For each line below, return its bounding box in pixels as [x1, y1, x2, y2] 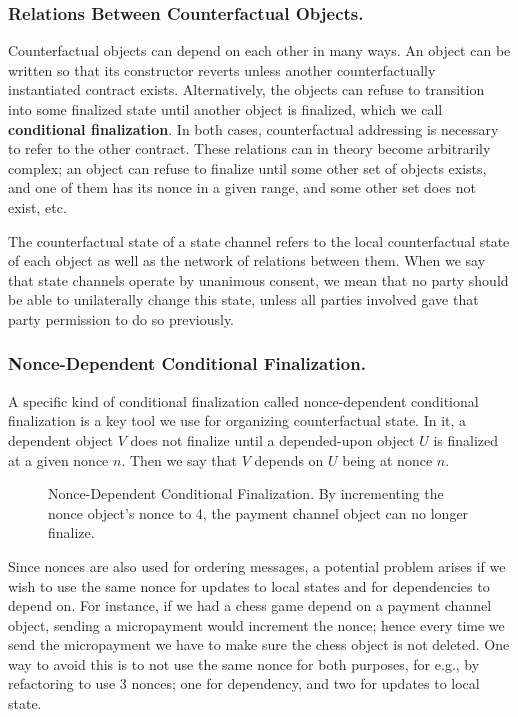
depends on [254, 449, 324, 470]
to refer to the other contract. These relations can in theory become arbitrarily [8, 138, 491, 159]
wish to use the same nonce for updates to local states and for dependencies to [8, 575, 490, 596]
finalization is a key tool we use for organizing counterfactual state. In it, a [8, 410, 467, 431]
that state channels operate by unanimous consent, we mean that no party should [8, 269, 509, 290]
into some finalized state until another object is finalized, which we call [8, 99, 443, 119]
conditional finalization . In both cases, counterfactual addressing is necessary [8, 118, 499, 139]
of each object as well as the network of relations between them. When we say [8, 250, 486, 271]
